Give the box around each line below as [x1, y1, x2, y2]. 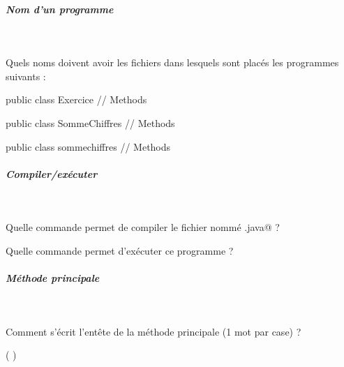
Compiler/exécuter [6, 166, 98, 181]
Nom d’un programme [6, 1, 114, 16]
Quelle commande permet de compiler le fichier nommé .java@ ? [6, 220, 280, 234]
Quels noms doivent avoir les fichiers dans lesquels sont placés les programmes [6, 55, 339, 70]
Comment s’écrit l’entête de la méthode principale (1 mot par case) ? [6, 324, 301, 338]
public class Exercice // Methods [6, 92, 147, 107]
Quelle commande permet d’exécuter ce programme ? [6, 243, 234, 257]
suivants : [6, 68, 46, 83]
